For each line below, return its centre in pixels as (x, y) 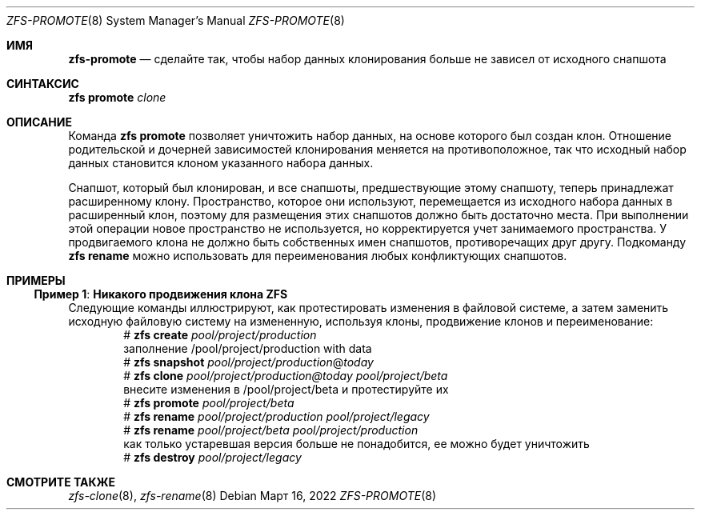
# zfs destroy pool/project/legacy (212, 457)
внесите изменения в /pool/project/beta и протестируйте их (286, 389)
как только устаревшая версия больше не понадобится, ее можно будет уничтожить (357, 444)
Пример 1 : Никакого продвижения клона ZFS (161, 294)
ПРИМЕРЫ (36, 280)
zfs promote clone (117, 97)
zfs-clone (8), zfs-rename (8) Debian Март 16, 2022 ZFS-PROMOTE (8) (252, 496)
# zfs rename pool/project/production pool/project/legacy (276, 416)
